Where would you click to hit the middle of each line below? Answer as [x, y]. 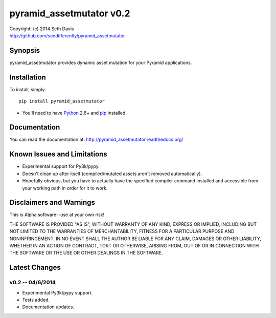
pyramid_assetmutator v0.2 [70, 13]
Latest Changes [35, 268]
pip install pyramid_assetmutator [62, 101]
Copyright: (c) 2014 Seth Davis [42, 29]
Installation [28, 77]
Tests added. [36, 300]
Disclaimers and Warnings [52, 203]
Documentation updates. [48, 307]
